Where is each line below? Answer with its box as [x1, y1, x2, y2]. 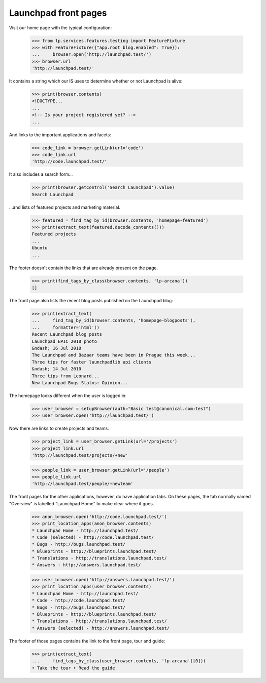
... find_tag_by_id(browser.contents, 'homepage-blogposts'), [32, 318, 196, 323]
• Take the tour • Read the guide [32, 665, 115, 671]
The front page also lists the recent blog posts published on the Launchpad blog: [9, 298, 173, 303]
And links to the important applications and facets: [9, 131, 111, 138]
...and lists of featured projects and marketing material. [9, 204, 121, 210]
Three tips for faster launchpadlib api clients [32, 359, 152, 365]
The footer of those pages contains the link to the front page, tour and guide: [9, 638, 165, 644]
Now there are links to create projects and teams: [9, 425, 109, 432]
